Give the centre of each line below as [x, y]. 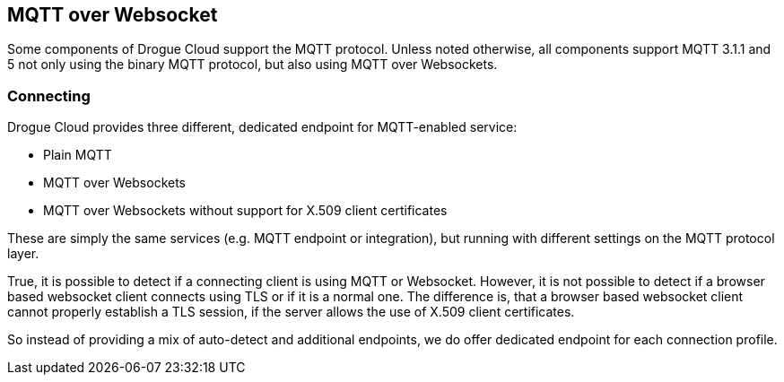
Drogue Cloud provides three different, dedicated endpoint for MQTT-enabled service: [262, 127]
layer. [23, 254]
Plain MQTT [78, 155]
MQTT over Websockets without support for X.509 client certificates [245, 211]
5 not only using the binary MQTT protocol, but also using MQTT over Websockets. [253, 65]
